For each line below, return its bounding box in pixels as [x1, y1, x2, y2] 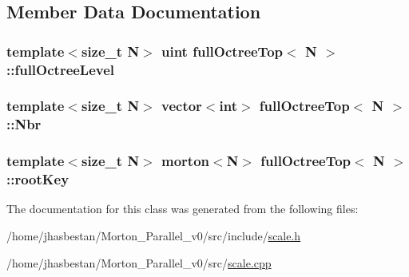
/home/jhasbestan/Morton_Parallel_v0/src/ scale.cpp [6, 254, 272, 271]
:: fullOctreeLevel [6, 59, 115, 79]
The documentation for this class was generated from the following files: [6, 200, 359, 217]
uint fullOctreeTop [161, 41, 284, 61]
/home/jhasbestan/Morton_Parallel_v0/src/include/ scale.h [6, 228, 301, 244]
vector [161, 96, 202, 116]
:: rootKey [6, 169, 69, 189]
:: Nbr [6, 114, 42, 134]
